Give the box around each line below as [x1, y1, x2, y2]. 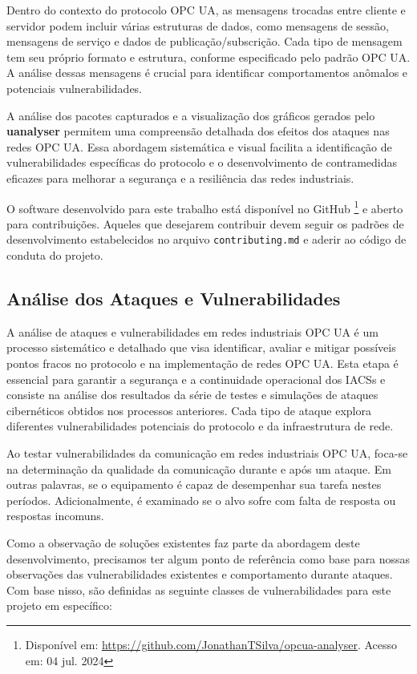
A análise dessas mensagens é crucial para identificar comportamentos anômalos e [6, 64, 408, 81]
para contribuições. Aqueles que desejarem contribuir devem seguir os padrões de [6, 215, 404, 232]
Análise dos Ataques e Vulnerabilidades [6, 286, 341, 311]
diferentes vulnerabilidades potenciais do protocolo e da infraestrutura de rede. [6, 418, 394, 434]
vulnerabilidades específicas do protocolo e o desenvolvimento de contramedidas [6, 154, 397, 171]
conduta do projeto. [6, 247, 103, 264]
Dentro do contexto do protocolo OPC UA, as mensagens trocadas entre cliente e [6, 2, 406, 18]
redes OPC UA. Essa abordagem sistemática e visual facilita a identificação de [6, 138, 392, 155]
